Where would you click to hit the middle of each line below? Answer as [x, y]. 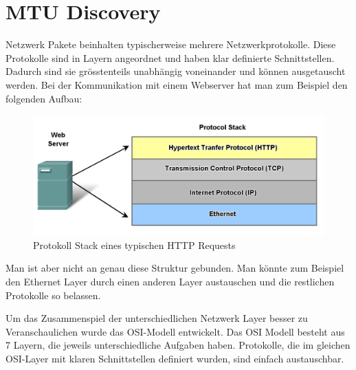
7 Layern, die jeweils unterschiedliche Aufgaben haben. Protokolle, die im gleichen [178, 345]
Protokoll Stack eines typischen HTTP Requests [134, 244]
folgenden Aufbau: [44, 98]
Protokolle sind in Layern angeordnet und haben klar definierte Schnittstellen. [170, 57]
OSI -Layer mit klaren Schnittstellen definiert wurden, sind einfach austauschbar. [175, 358]
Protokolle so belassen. [53, 295]
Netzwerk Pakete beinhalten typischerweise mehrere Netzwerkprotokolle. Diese [171, 44]
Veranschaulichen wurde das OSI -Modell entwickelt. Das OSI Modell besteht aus [175, 331]
